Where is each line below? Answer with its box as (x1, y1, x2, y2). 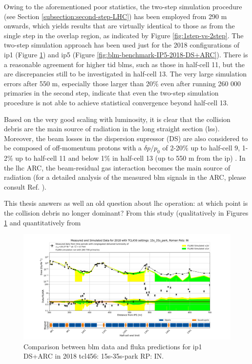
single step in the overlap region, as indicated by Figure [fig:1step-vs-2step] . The (4, 30, 244, 40)
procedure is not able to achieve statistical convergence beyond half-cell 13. (4, 97, 229, 107)
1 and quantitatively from (4, 217, 81, 227)
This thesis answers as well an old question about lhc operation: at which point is (4, 198, 248, 208)
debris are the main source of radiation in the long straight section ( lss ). (4, 123, 220, 134)
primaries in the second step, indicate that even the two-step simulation (4, 88, 219, 98)
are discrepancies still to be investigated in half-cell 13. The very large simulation (4, 69, 247, 79)
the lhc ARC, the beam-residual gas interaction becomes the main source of (4, 162, 231, 172)
